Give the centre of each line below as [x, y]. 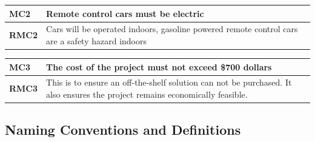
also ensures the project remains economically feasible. [147, 94]
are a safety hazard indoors [97, 40]
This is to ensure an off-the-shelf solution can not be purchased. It [169, 82]
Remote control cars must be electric [125, 13]
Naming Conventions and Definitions [123, 130]
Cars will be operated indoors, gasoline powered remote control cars [172, 29]
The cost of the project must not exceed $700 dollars [159, 66]
